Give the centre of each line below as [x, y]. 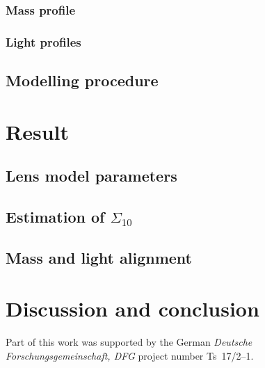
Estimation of [55, 217]
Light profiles [43, 41]
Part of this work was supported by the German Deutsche [129, 342]
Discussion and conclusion [132, 309]
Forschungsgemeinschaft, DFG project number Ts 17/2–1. [130, 355]
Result [37, 131]
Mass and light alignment [99, 257]
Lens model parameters [91, 176]
